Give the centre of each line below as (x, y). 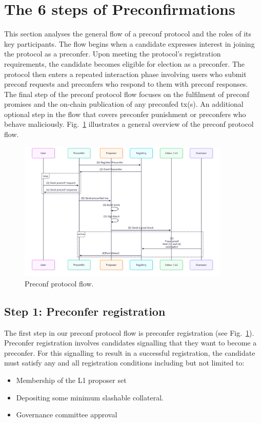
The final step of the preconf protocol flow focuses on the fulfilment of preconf (127, 94)
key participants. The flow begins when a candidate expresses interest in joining (129, 43)
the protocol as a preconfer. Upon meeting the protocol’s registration (113, 54)
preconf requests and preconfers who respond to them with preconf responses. (126, 84)
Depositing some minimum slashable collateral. (90, 397)
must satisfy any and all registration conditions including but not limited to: (124, 363)
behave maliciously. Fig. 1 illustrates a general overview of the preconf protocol (129, 124)
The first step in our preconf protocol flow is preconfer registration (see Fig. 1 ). (129, 332)
